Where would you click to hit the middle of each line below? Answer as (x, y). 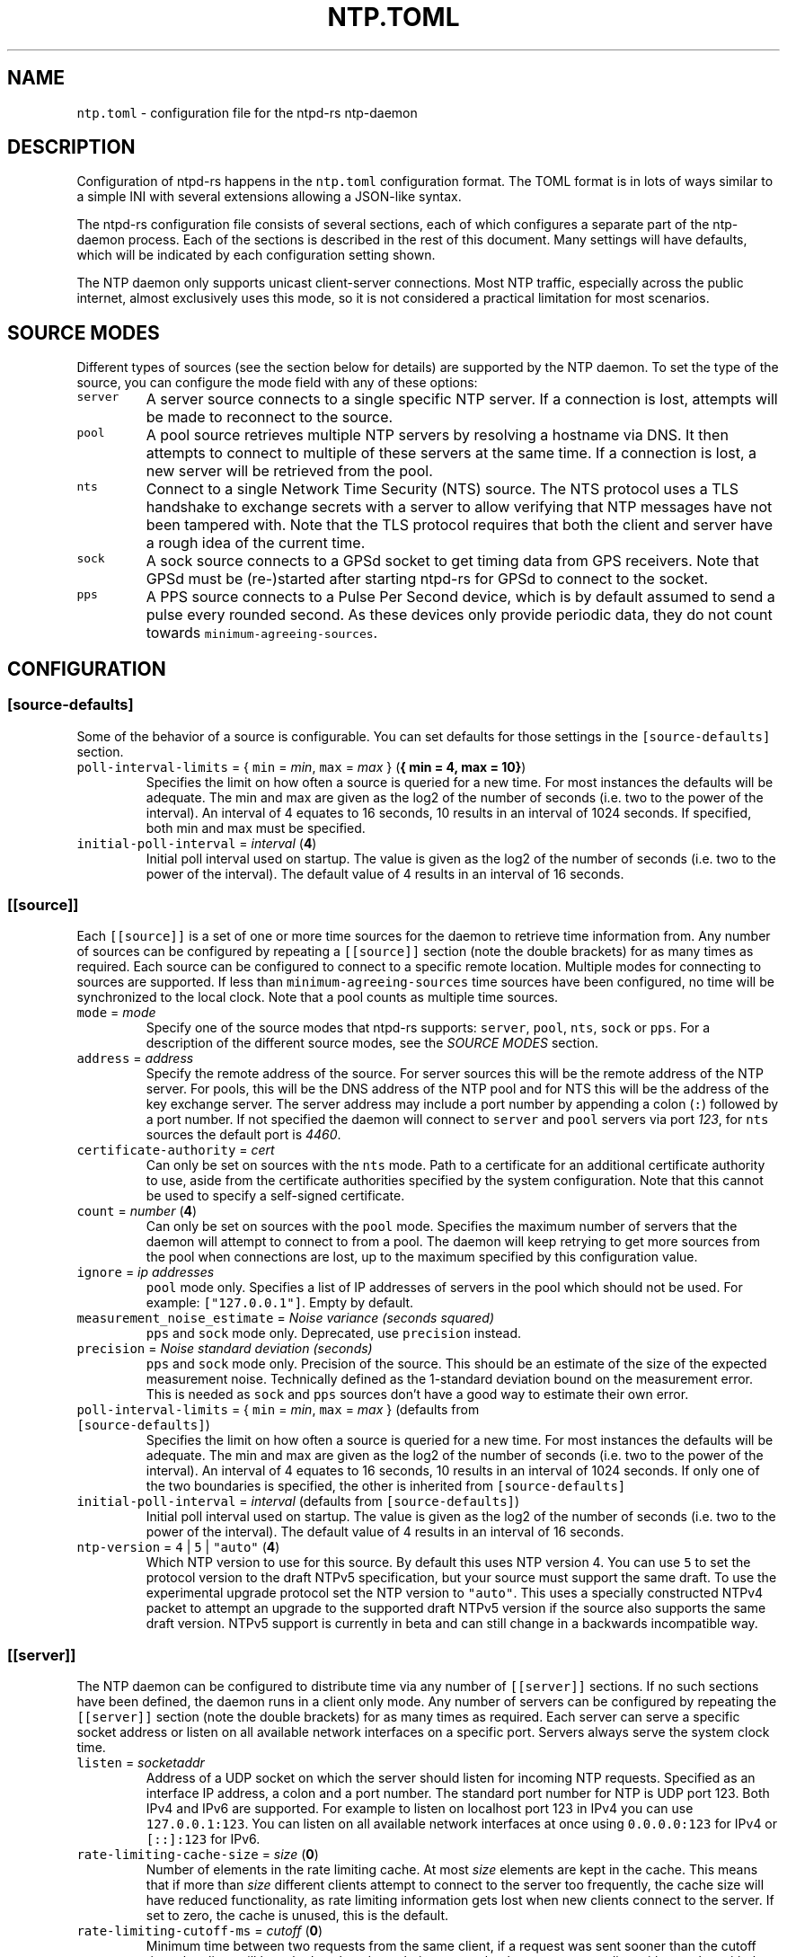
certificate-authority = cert (176, 1150)
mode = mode (116, 1013)
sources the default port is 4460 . (243, 1135)
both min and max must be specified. (256, 828)
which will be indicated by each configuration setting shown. (256, 255)
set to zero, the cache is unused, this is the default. (297, 1915)
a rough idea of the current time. (256, 543)
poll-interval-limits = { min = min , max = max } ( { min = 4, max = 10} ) (301, 766)
